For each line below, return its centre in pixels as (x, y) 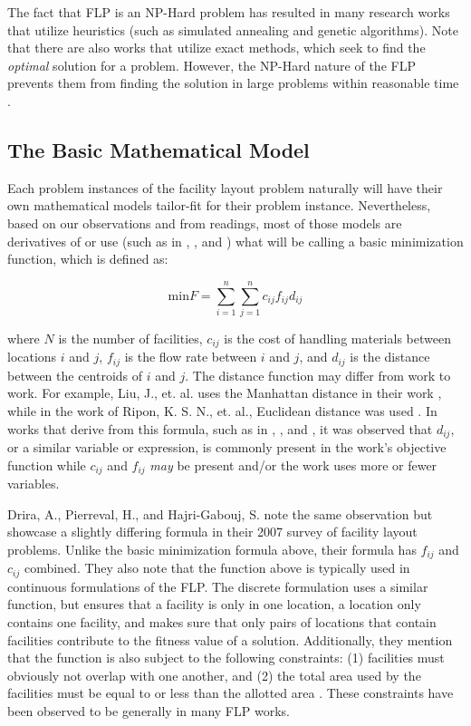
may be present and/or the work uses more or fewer (293, 465)
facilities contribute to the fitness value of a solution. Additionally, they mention (230, 639)
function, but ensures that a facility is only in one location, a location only (214, 604)
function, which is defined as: (88, 259)
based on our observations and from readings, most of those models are (205, 223)
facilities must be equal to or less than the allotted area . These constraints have (231, 693)
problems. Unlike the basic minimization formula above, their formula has (212, 549)
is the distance (390, 357)
